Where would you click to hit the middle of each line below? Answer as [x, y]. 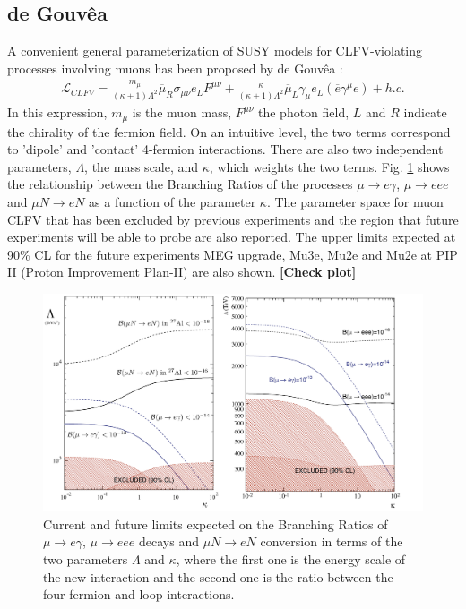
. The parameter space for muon [355, 201]
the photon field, [303, 112]
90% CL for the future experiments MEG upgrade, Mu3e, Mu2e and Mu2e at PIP [233, 254]
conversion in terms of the [332, 541]
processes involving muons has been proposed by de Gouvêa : [175, 68]
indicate [425, 112]
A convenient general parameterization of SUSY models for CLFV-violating [215, 51]
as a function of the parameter [173, 201]
